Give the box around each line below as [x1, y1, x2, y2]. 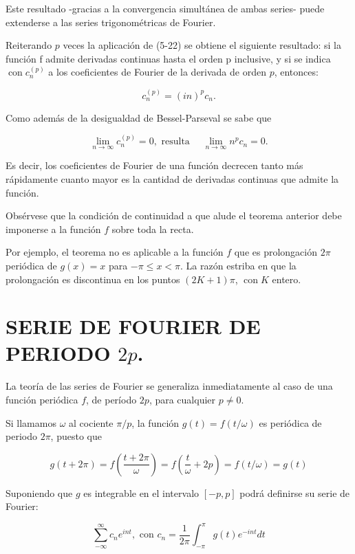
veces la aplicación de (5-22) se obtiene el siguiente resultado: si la [63, 38, 341, 52]
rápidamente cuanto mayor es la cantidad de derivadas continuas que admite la [6, 171, 339, 186]
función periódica [6, 392, 78, 406]
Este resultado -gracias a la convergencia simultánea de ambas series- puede [6, 1, 325, 15]
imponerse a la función [6, 221, 101, 236]
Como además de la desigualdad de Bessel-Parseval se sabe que [6, 110, 272, 124]
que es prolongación [234, 245, 317, 259]
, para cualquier [149, 392, 216, 406]
